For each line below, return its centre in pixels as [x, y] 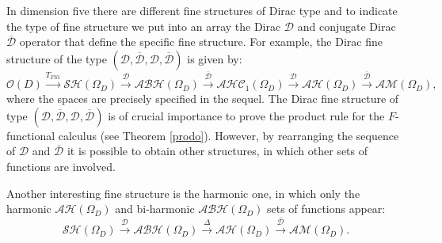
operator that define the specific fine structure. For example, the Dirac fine [201, 42]
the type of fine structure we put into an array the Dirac [144, 26]
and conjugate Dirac [347, 26]
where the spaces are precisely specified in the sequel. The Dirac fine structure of [203, 99]
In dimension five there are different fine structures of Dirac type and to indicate [202, 10]
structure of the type [57, 58]
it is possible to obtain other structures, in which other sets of [217, 151]
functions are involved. [61, 166]
